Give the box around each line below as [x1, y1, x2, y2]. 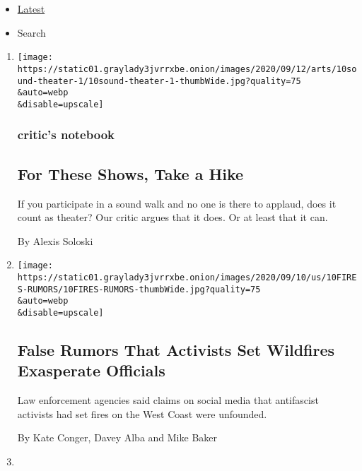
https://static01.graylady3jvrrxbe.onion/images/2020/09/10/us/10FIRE [17, 272, 357, 282]
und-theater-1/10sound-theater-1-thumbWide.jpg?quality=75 [17, 76, 301, 86]
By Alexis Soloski [17, 233, 93, 248]
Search [17, 25, 46, 40]
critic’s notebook [17, 126, 115, 143]
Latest [17, 1, 45, 16]
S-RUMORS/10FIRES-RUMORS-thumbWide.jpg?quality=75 [17, 284, 261, 294]
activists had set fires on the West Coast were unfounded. [17, 406, 267, 421]
